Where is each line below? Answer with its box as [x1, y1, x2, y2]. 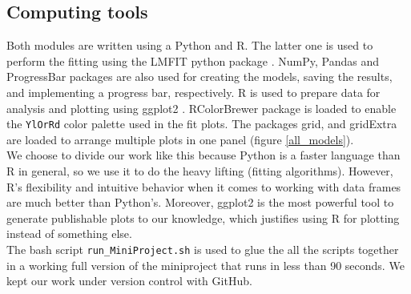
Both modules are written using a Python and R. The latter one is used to [6, 37, 373, 54]
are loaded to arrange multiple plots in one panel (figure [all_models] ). [6, 131, 354, 147]
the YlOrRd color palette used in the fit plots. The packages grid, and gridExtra [6, 115, 397, 132]
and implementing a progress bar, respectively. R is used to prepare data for [6, 83, 381, 100]
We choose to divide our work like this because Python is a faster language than [6, 147, 401, 163]
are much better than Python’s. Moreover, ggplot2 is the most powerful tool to [6, 194, 394, 211]
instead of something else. [6, 225, 132, 242]
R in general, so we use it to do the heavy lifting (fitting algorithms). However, [6, 163, 393, 179]
